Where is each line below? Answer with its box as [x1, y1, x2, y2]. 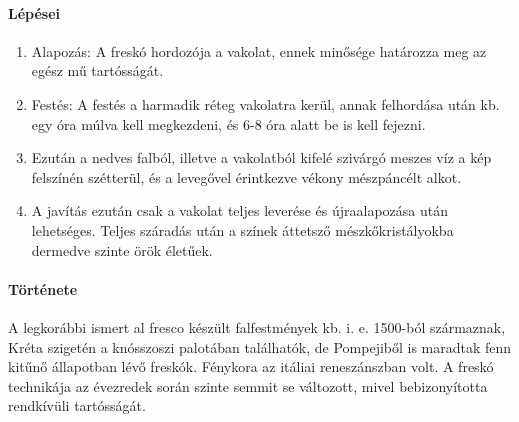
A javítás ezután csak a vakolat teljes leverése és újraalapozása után [31, 200, 449, 221]
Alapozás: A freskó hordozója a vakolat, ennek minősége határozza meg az [31, 40, 487, 61]
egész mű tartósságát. [31, 60, 164, 81]
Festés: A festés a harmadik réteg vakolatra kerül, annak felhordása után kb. [31, 93, 500, 114]
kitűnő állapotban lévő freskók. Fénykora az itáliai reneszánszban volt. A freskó [8, 356, 494, 377]
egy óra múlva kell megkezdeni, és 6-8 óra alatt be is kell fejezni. [31, 113, 426, 134]
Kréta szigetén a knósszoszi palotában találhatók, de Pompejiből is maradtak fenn [8, 336, 512, 357]
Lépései [8, 2, 61, 23]
